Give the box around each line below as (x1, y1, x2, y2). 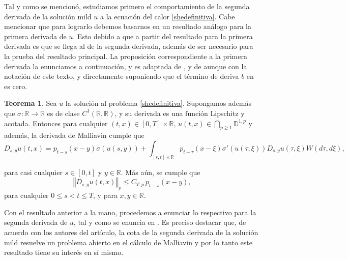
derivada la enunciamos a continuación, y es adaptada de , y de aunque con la (4, 61, 247, 71)
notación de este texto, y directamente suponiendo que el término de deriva (4, 71, 239, 81)
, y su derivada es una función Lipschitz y (114, 107, 245, 118)
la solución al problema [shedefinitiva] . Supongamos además (65, 98, 252, 108)
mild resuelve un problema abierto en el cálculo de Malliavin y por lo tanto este (4, 237, 252, 247)
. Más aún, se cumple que (121, 166, 200, 177)
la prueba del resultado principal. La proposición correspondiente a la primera (4, 50, 247, 61)
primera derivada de (4, 31, 67, 41)
